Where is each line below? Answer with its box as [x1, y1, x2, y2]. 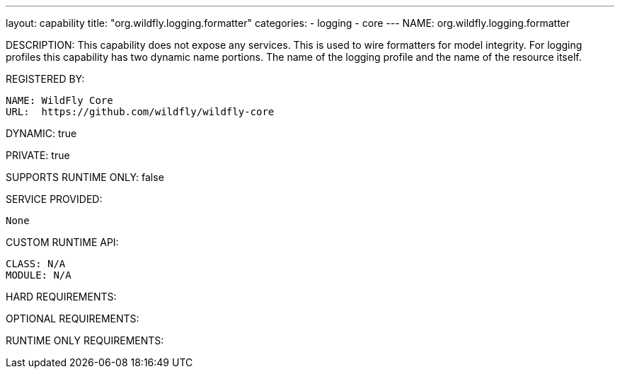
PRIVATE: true [6, 149, 70, 161]
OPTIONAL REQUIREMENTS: [6, 312, 139, 325]
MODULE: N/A [6, 269, 71, 281]
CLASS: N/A [6, 258, 66, 269]
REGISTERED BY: [6, 73, 85, 85]
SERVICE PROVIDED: [6, 193, 103, 205]
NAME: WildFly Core [6, 95, 113, 106]
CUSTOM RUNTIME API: [6, 236, 119, 248]
